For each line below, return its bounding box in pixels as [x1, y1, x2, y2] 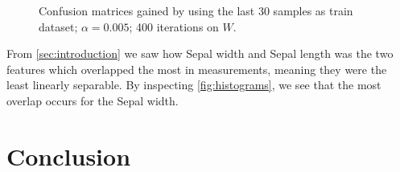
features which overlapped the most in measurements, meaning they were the [6, 60, 387, 77]
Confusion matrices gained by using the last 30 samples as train [39, 2, 353, 18]
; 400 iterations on [129, 18, 219, 35]
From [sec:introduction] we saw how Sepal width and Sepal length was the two [6, 45, 394, 62]
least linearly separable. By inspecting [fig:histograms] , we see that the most [6, 76, 381, 93]
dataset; [39, 18, 78, 35]
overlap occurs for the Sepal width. [6, 92, 179, 109]
